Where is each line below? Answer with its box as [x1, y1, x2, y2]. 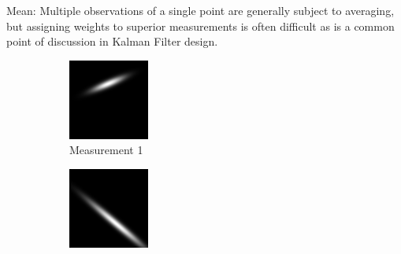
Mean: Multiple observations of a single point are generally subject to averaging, [6, 2, 395, 18]
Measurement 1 [69, 142, 143, 158]
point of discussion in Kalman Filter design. [6, 33, 218, 50]
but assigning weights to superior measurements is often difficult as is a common [6, 17, 395, 34]
